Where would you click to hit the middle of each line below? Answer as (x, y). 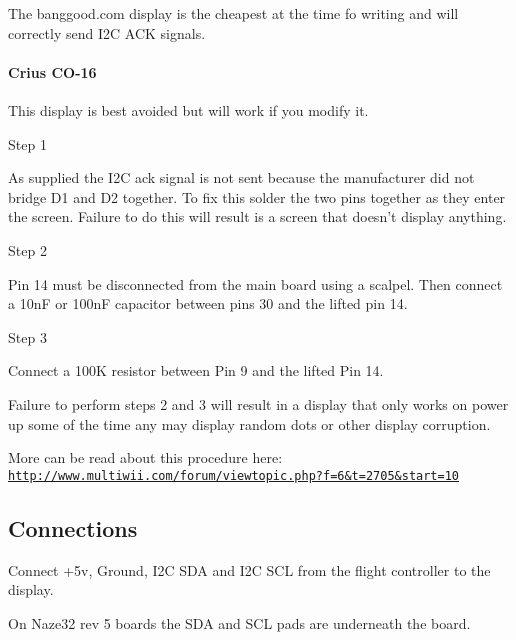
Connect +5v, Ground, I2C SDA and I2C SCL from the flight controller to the (249, 569)
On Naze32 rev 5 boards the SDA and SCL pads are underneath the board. (239, 622)
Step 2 (27, 249)
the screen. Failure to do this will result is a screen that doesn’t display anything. (257, 216)
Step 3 (27, 336)
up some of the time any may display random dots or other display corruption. (249, 423)
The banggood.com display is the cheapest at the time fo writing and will (233, 13)
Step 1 (27, 143)
